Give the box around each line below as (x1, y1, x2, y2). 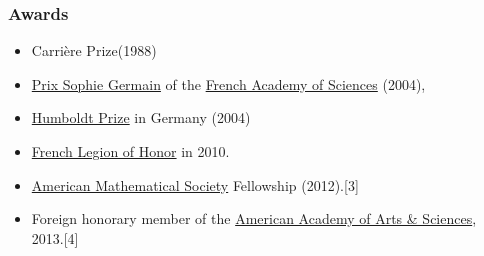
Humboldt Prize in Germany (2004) (31, 107, 251, 128)
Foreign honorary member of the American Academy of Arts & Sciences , (31, 208, 477, 229)
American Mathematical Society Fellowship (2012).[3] (31, 174, 359, 195)
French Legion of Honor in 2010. (31, 141, 230, 161)
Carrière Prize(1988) (31, 40, 157, 61)
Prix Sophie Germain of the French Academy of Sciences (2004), (31, 73, 426, 94)
